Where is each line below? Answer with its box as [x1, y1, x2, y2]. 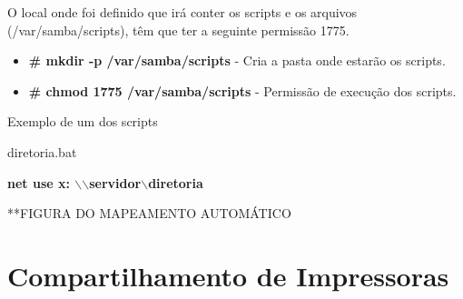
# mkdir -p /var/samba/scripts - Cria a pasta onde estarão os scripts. [28, 51, 446, 70]
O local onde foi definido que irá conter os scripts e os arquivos [7, 3, 358, 21]
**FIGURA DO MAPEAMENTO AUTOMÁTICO [7, 204, 291, 223]
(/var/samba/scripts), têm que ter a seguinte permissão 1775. [7, 20, 350, 39]
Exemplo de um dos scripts [7, 112, 158, 131]
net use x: [7, 173, 70, 192]
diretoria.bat [7, 142, 77, 161]
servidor [89, 173, 142, 192]
